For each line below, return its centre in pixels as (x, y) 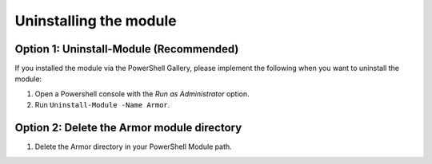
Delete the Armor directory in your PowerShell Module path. (133, 146)
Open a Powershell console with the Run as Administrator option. (142, 94)
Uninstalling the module (96, 21)
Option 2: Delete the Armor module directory (128, 128)
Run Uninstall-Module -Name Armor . (102, 105)
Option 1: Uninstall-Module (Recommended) (127, 49)
